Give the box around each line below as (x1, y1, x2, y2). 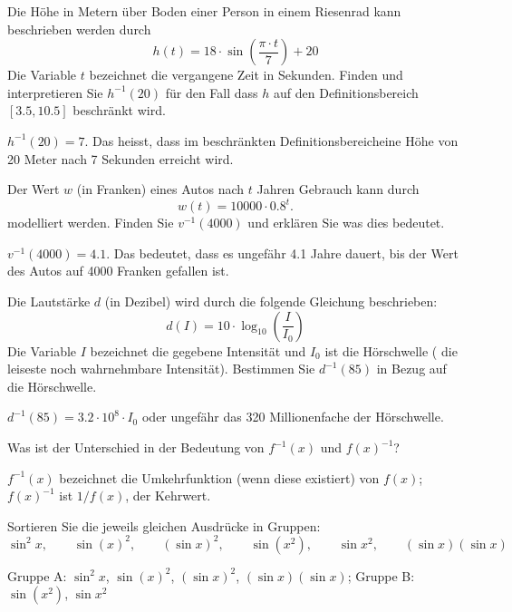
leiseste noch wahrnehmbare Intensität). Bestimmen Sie (7, 359, 315, 378)
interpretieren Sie (7, 83, 103, 102)
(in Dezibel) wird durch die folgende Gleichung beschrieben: (104, 292, 438, 311)
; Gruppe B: (347, 566, 415, 585)
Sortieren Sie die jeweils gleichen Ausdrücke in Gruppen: (7, 516, 321, 535)
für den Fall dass (165, 83, 258, 102)
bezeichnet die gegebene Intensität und (90, 341, 306, 360)
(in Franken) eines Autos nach (76, 180, 245, 199)
